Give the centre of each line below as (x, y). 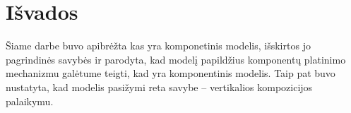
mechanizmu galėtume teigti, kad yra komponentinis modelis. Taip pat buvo (171, 73)
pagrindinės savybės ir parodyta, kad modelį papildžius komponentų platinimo (176, 59)
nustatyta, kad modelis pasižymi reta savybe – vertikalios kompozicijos (159, 87)
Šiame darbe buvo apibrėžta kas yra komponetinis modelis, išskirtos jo (158, 46)
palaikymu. (30, 101)
